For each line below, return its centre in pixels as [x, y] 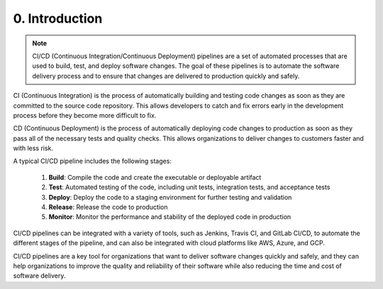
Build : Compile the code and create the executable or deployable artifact [155, 177]
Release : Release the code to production [108, 207]
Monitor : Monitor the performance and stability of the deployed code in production [170, 217]
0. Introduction [58, 18]
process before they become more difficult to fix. [85, 115]
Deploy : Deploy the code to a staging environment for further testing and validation [170, 197]
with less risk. [33, 148]
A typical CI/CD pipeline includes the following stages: [92, 161]
